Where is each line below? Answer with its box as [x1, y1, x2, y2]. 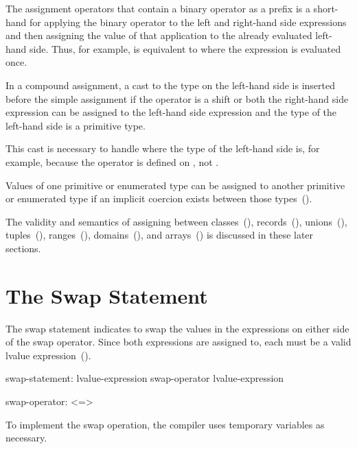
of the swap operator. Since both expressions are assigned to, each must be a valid [5, 335, 352, 349]
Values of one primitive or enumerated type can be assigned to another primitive [5, 178, 345, 192]
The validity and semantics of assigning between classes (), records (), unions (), [5, 214, 347, 228]
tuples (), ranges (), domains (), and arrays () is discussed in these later [5, 228, 314, 242]
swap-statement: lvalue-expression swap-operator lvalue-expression [5, 371, 284, 385]
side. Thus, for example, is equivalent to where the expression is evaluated [30, 41, 341, 56]
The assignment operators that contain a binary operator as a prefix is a [5, 1, 310, 15]
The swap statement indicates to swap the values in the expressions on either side [5, 321, 349, 335]
